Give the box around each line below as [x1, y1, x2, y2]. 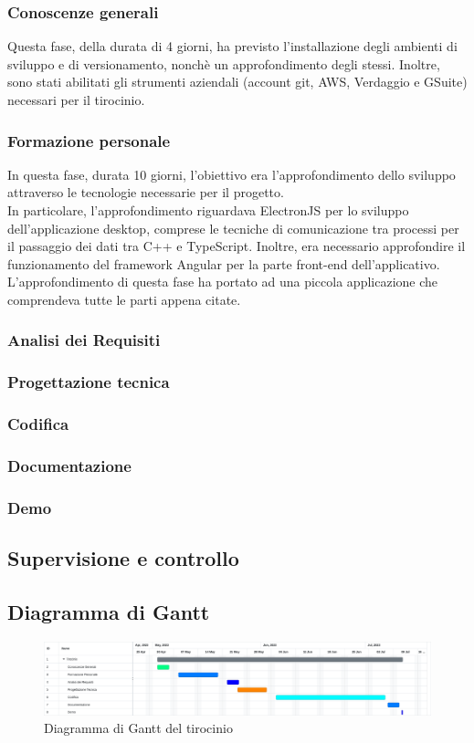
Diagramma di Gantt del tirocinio [44, 718, 233, 738]
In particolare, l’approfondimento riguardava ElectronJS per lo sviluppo [7, 201, 409, 219]
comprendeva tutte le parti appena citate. [7, 289, 241, 309]
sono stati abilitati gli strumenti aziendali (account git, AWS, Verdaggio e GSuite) [7, 72, 468, 91]
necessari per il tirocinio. [7, 90, 145, 109]
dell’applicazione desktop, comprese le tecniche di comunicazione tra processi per [7, 218, 459, 237]
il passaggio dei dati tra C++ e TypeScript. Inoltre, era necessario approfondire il [7, 236, 466, 256]
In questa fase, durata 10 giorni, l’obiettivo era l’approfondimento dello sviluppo [7, 164, 456, 183]
